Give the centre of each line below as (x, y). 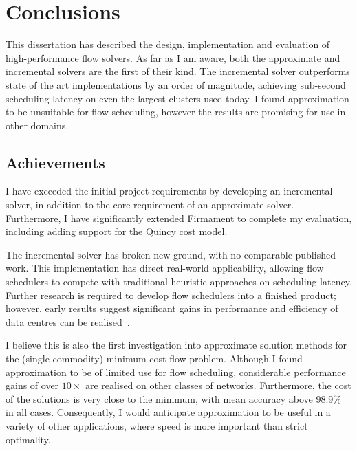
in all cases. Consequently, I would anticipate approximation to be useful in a (168, 412)
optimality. (28, 439)
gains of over (32, 385)
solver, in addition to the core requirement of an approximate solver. (150, 205)
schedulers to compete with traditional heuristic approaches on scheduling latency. (179, 282)
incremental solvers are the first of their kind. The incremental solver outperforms (178, 71)
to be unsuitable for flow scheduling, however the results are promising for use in (176, 112)
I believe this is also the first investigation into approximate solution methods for (176, 345)
